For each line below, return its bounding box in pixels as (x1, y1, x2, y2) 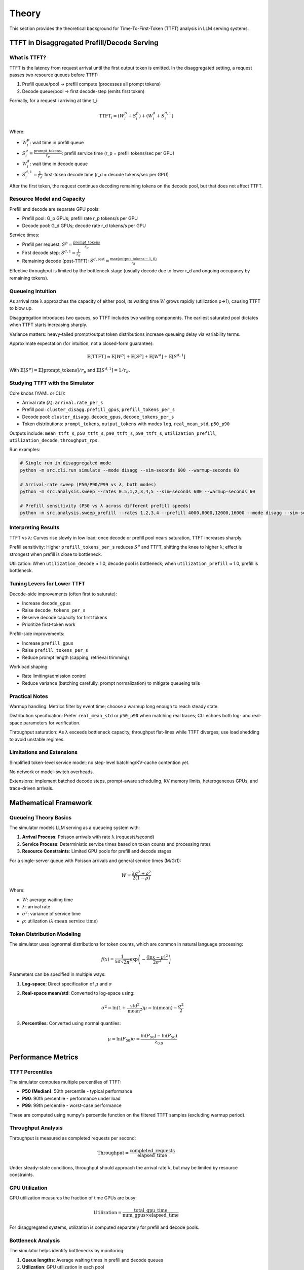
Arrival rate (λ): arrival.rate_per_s (22, 399, 103, 406)
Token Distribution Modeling (9, 930, 81, 937)
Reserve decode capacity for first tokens (22, 614, 107, 620)
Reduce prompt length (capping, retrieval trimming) (22, 654, 129, 660)
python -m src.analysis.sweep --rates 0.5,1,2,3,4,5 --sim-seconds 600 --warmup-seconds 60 (20, 488, 255, 494)
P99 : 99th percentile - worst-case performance (22, 1102, 122, 1108)
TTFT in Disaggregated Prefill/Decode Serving (9, 39, 159, 47)
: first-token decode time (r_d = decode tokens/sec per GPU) (42, 171, 169, 177)
